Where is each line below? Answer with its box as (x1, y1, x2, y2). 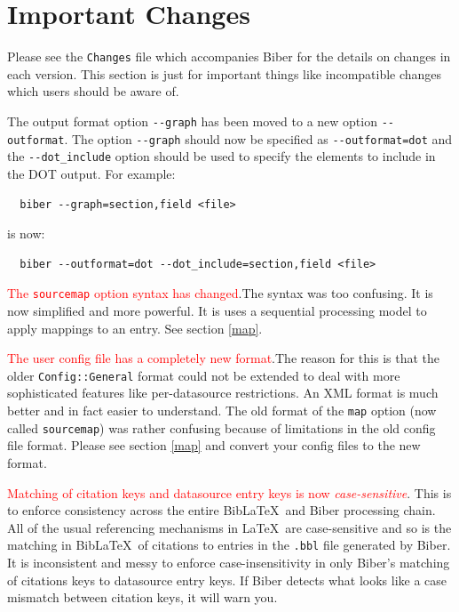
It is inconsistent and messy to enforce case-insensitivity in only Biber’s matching (7, 552, 450, 571)
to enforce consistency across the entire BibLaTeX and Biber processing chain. (7, 501, 436, 519)
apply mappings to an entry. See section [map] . (7, 318, 263, 337)
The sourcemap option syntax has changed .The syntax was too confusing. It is (7, 284, 433, 302)
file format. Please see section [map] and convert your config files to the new (7, 436, 421, 455)
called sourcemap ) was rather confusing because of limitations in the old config (7, 418, 436, 437)
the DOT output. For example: (7, 164, 176, 182)
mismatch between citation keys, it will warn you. (7, 588, 278, 607)
